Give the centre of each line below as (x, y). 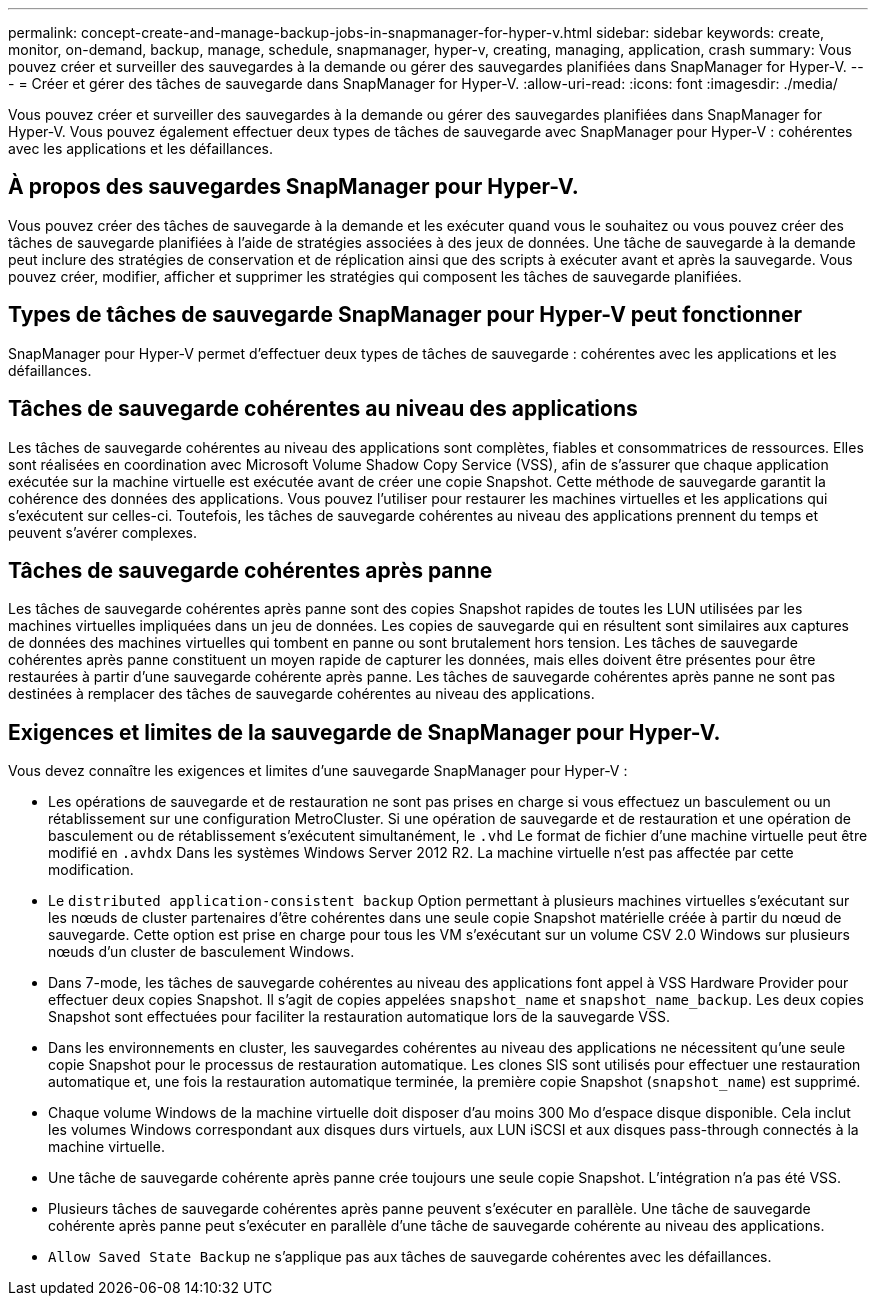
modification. (91, 870)
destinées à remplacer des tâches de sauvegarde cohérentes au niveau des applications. (301, 694)
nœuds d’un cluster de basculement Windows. (201, 952)
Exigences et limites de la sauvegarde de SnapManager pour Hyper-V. (364, 732)
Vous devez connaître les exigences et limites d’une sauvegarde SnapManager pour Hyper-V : (318, 771)
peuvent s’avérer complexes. (103, 532)
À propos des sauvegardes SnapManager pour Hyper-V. (293, 187)
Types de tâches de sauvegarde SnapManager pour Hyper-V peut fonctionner (405, 315)
